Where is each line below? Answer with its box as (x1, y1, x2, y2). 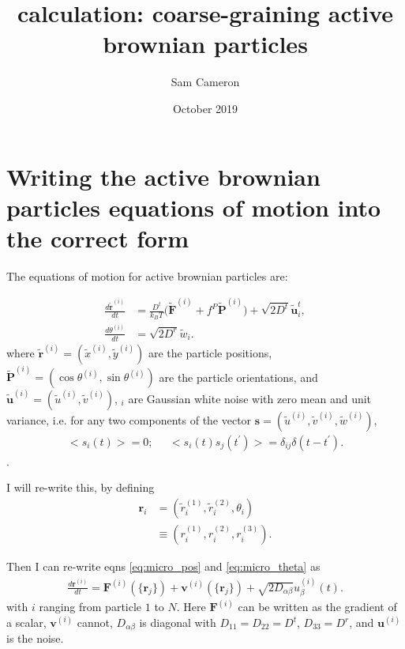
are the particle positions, (148, 344, 272, 360)
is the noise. (6, 630, 64, 647)
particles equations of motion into (6, 191, 381, 223)
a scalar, (6, 614, 47, 630)
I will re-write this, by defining (6, 479, 155, 496)
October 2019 (172, 100, 238, 116)
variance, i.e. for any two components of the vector (6, 411, 252, 428)
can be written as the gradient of (238, 598, 397, 615)
